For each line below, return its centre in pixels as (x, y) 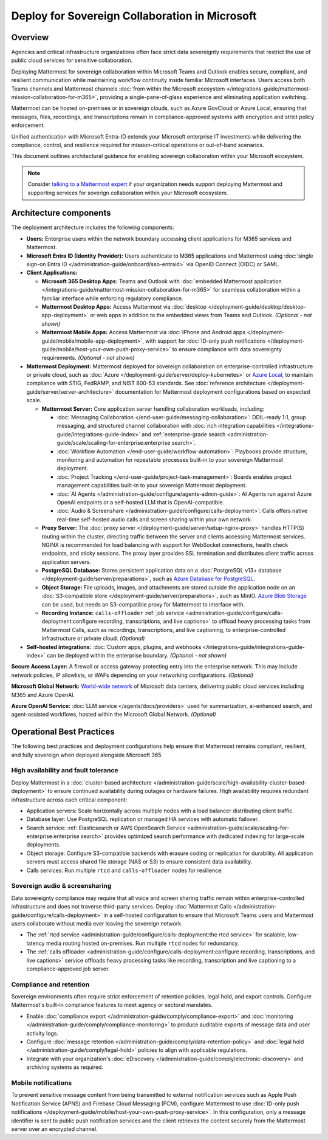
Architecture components (61, 213)
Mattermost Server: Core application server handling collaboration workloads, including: (153, 409)
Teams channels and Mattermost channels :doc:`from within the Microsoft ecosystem (118, 89)
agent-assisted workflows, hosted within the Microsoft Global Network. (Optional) (114, 715)
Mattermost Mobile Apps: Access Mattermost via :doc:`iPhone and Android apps (144, 332)
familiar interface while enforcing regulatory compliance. (112, 298)
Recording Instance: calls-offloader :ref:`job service (113, 613)
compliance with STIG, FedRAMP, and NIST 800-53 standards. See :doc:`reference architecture (146, 383)
